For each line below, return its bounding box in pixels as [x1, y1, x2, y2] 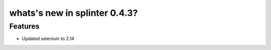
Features [9, 22, 40, 31]
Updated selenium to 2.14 [22, 36, 75, 42]
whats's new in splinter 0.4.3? [9, 7, 138, 18]
